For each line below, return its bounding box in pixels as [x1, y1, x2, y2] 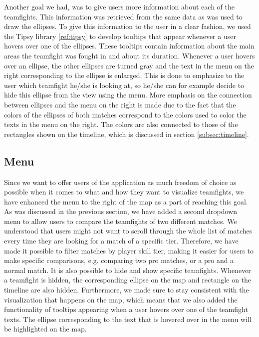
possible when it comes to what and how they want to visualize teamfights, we [4, 186, 244, 197]
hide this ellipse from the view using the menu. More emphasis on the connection [4, 89, 252, 100]
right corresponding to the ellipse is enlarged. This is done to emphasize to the [4, 70, 245, 80]
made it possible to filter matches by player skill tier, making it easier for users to [4, 245, 254, 255]
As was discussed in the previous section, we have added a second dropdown [4, 206, 237, 216]
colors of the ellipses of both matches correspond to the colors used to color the [4, 109, 247, 119]
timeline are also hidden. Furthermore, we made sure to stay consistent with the [4, 284, 249, 295]
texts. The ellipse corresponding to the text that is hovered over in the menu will [4, 313, 252, 324]
